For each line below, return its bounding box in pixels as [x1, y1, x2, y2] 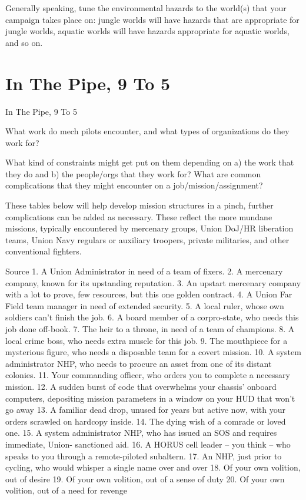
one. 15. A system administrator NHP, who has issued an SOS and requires [5, 426, 277, 439]
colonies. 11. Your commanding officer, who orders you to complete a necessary [5, 369, 290, 381]
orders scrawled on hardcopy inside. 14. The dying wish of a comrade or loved [5, 415, 286, 427]
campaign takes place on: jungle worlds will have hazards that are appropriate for [5, 13, 300, 25]
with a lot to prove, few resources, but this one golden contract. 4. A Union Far [5, 288, 292, 300]
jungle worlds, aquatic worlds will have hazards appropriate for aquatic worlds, [5, 25, 290, 37]
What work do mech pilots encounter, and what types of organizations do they [5, 125, 290, 137]
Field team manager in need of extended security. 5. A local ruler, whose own [5, 299, 284, 312]
